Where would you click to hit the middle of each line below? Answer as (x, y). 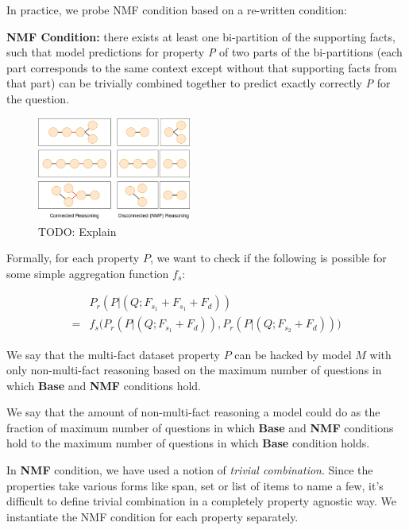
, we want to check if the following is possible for (268, 258)
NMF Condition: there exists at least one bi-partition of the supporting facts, (201, 36)
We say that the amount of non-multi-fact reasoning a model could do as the (193, 412)
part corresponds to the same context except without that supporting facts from (202, 67)
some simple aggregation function (88, 273)
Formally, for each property (73, 258)
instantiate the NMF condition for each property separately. (152, 516)
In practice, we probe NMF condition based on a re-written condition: (177, 10)
